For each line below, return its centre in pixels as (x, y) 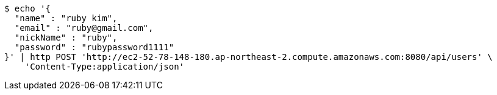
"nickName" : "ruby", (66, 38)
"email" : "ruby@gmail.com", (84, 28)
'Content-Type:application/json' (105, 67)
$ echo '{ (27, 8)
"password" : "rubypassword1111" (94, 47)
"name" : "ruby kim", (66, 18)
